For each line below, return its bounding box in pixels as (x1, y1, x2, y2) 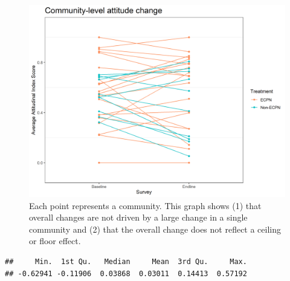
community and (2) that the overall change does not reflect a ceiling (29, 222, 282, 235)
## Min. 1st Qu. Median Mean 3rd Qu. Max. (5, 257, 247, 266)
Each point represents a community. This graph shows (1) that (29, 199, 262, 212)
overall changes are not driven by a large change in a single (29, 211, 248, 224)
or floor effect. (29, 234, 81, 247)
